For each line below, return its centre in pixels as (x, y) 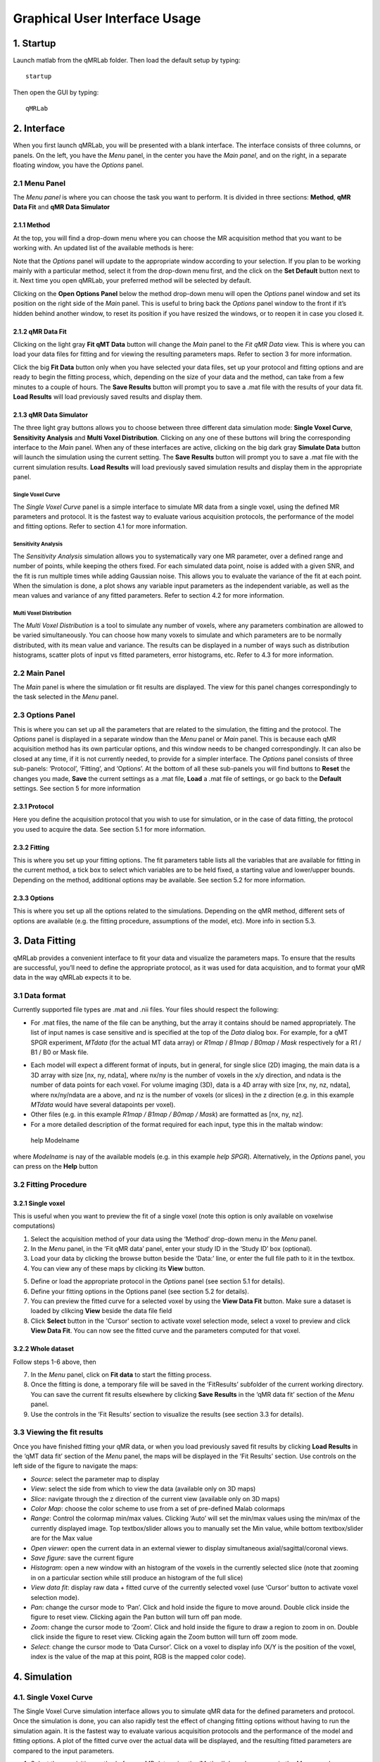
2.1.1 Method (32, 225)
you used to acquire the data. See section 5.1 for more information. (109, 829)
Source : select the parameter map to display (95, 1479)
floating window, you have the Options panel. (78, 165)
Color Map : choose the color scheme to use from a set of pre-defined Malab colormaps (158, 1509)
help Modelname (55, 1140)
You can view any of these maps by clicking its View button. (118, 1268)
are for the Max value (62, 1538)
